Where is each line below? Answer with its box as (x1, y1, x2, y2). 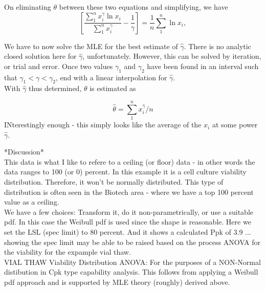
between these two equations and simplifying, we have (59, 2, 228, 12)
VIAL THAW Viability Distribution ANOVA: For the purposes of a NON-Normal (4, 256, 261, 267)
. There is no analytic (184, 40, 251, 51)
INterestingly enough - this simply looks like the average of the (4, 119, 202, 130)
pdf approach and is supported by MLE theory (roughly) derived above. (4, 277, 230, 287)
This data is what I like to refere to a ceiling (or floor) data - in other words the (4, 156, 255, 167)
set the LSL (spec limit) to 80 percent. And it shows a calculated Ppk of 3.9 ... (4, 227, 251, 237)
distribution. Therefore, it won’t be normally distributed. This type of (4, 176, 224, 187)
